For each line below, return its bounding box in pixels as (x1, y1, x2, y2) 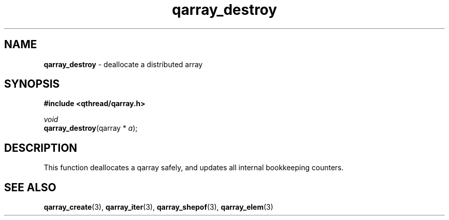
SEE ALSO (4, 181, 56, 194)
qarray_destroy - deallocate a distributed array (44, 59, 203, 69)
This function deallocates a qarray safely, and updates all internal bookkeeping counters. (44, 163, 344, 172)
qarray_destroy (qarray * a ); (44, 124, 138, 133)
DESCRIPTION (4, 141, 77, 154)
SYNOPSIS (4, 77, 60, 91)
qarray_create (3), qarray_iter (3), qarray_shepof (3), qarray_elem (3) (44, 203, 274, 212)
